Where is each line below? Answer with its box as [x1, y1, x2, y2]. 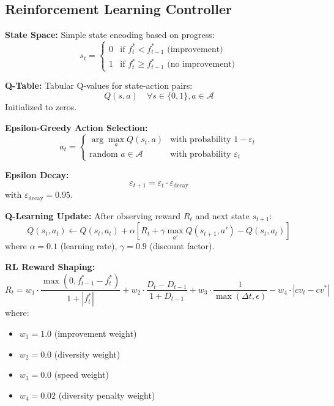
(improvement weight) [54, 327, 137, 339]
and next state [195, 209, 250, 222]
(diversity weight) [54, 347, 121, 360]
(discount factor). [149, 239, 215, 252]
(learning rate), [60, 239, 117, 252]
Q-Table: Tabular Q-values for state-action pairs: [5, 79, 193, 92]
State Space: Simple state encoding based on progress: [5, 28, 215, 41]
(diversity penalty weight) [58, 388, 155, 401]
